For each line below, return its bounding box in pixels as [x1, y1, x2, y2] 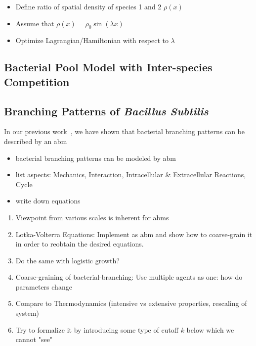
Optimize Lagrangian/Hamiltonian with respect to [15, 35, 169, 46]
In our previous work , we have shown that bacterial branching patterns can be [4, 126, 245, 137]
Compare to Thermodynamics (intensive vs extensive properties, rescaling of [15, 298, 247, 308]
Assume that [15, 18, 54, 28]
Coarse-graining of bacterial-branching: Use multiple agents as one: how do [15, 272, 243, 282]
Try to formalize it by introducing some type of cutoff [15, 324, 178, 335]
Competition [4, 74, 70, 89]
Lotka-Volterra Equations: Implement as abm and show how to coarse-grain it [15, 229, 253, 239]
